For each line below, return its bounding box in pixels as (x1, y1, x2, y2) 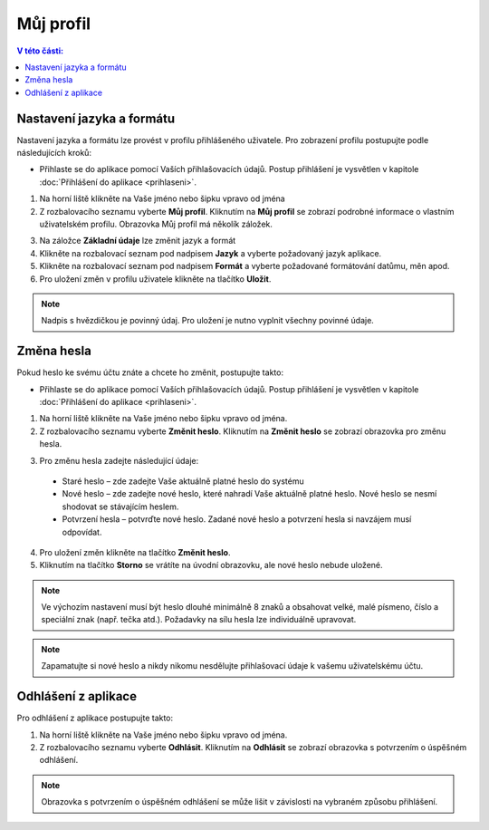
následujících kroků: (16, 148, 92, 159)
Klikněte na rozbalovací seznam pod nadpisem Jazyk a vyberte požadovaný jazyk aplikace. (39, 247, 382, 258)
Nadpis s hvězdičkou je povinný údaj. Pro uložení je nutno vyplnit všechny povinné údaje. (41, 315, 375, 326)
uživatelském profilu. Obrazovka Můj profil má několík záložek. (39, 218, 273, 229)
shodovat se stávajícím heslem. (62, 501, 179, 512)
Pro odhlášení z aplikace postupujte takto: (16, 712, 174, 724)
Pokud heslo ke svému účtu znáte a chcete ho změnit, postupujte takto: (16, 367, 284, 378)
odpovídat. (62, 526, 102, 537)
